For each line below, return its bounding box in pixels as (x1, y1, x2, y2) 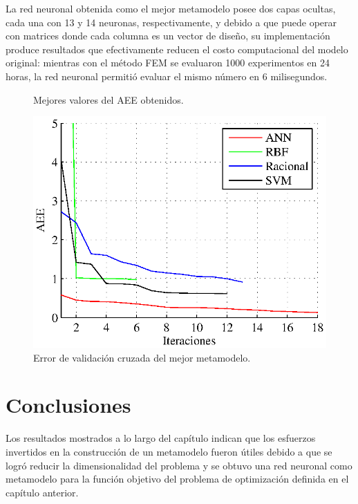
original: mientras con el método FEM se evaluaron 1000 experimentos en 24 (6, 55, 330, 70)
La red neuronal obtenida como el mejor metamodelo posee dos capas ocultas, (6, 1, 336, 15)
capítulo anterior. (6, 485, 79, 499)
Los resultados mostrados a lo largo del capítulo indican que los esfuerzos (6, 431, 316, 445)
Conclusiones (6, 391, 131, 419)
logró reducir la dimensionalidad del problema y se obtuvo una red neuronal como (6, 458, 352, 472)
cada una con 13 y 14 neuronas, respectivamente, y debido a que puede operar (6, 15, 337, 29)
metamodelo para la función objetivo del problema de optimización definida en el (6, 472, 349, 486)
